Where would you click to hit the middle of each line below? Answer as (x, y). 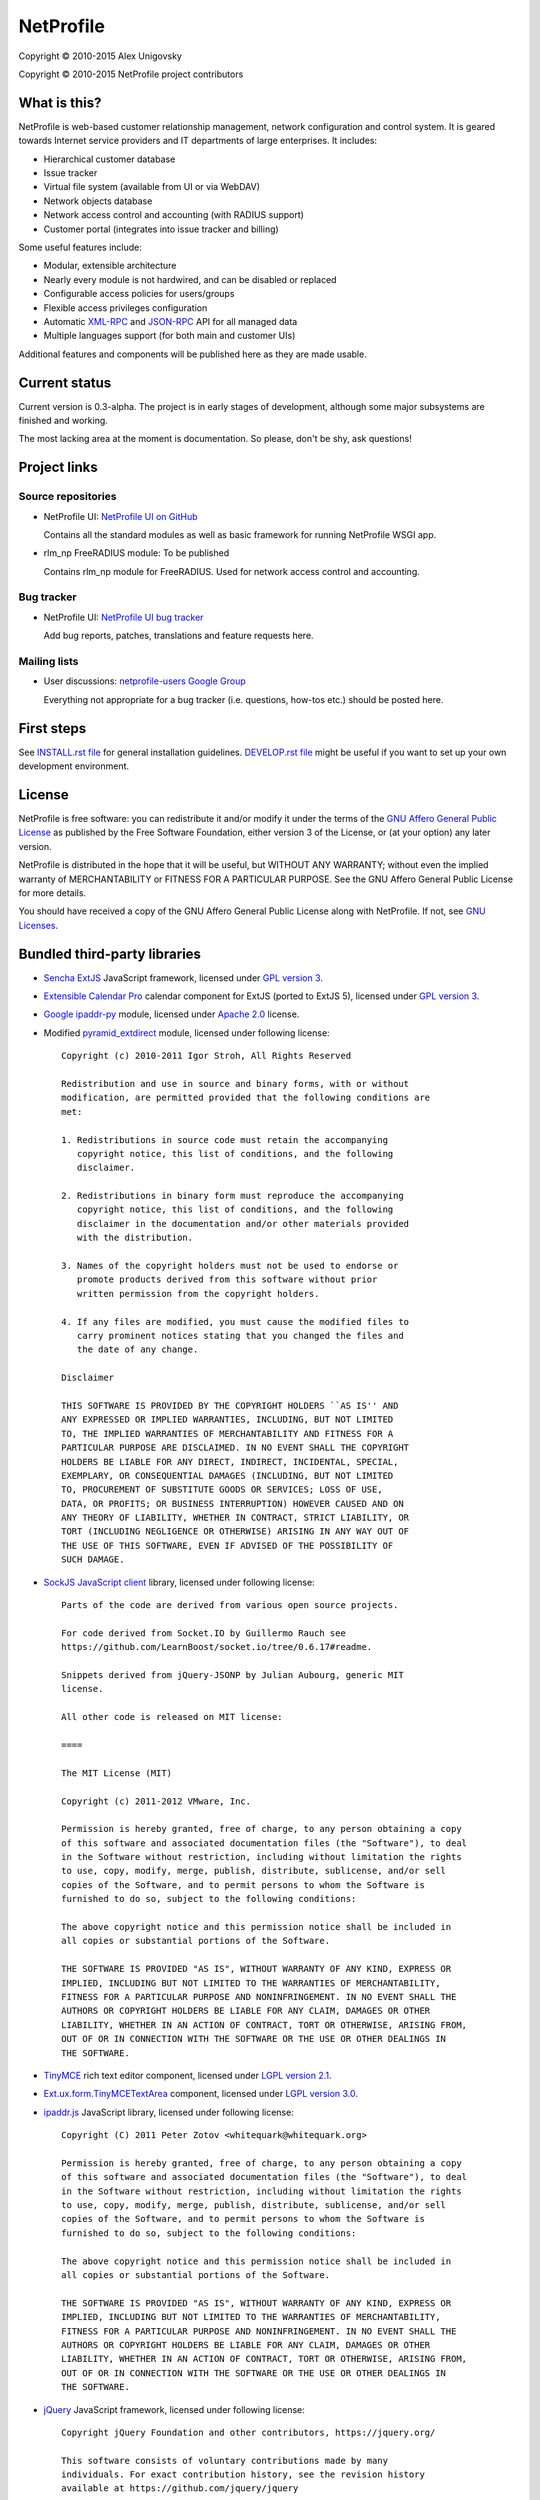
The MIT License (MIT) (117, 1773)
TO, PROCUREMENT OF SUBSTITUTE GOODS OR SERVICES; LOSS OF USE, (222, 1489)
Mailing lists (48, 662)
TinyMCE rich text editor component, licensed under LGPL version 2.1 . (187, 2075)
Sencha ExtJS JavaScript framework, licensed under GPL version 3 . (183, 977)
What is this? (60, 102)
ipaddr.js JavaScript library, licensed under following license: (168, 2112)
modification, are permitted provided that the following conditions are (246, 1098)
